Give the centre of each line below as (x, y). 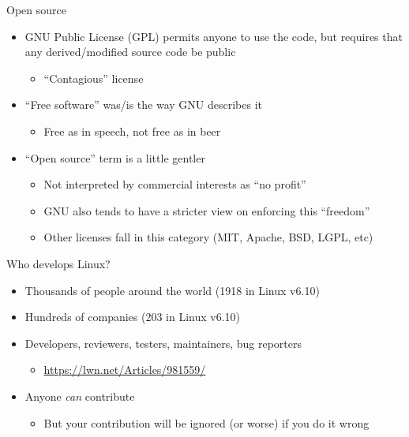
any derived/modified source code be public (130, 52)
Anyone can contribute (80, 396)
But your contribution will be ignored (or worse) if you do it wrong (206, 422)
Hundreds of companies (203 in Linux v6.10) (133, 317)
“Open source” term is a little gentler (115, 157)
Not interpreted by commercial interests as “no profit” (175, 184)
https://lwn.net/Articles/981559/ (125, 370)
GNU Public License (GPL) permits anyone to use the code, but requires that (214, 36)
